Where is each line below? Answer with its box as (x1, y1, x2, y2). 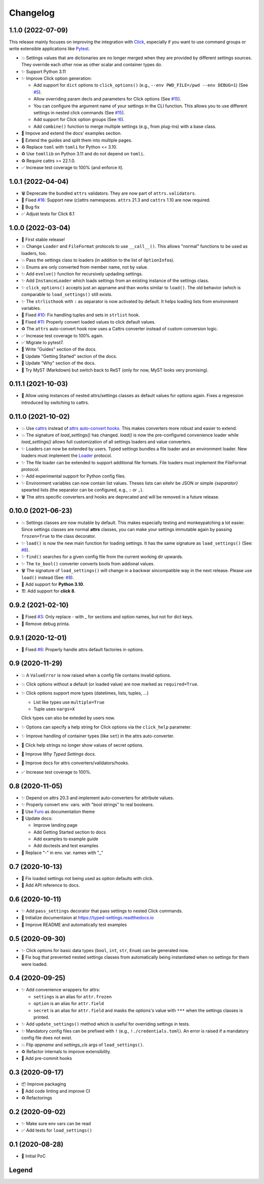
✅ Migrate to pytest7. (21, 339, 64, 345)
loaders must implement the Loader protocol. (21, 453, 112, 458)
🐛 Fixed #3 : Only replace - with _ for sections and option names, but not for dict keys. (21, 614, 193, 620)
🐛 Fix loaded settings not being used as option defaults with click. (21, 875, 154, 881)
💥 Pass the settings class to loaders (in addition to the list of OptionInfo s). (21, 257, 175, 263)
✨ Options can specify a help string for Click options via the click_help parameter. (21, 724, 192, 730)
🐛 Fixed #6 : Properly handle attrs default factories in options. (21, 646, 144, 652)
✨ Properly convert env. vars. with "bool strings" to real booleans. (21, 802, 154, 807)
